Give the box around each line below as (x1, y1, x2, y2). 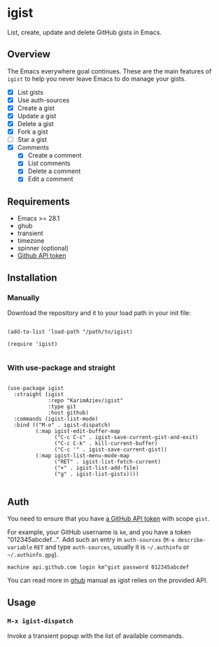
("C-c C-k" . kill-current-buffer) (54, 440, 158, 447)
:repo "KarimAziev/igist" (48, 397, 124, 404)
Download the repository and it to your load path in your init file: (7, 309, 191, 316)
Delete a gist (17, 120, 54, 127)
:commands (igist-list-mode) (13, 415, 99, 423)
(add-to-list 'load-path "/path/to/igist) (7, 328, 133, 335)
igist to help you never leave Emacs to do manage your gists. (7, 74, 187, 83)
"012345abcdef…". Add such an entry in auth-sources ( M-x (7, 536, 175, 544)
